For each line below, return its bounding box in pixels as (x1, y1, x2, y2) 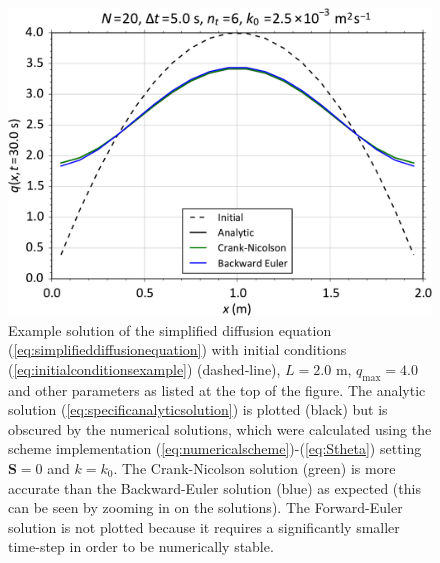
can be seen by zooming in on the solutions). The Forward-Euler (8, 497, 403, 518)
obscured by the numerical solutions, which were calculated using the (8, 418, 432, 439)
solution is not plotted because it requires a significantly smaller (8, 516, 400, 537)
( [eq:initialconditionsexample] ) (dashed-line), (8, 358, 281, 379)
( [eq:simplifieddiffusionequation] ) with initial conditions (8, 339, 347, 360)
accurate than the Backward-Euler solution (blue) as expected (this (8, 477, 421, 498)
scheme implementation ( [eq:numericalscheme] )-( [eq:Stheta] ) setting (8, 438, 422, 459)
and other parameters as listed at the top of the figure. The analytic (8, 379, 426, 400)
